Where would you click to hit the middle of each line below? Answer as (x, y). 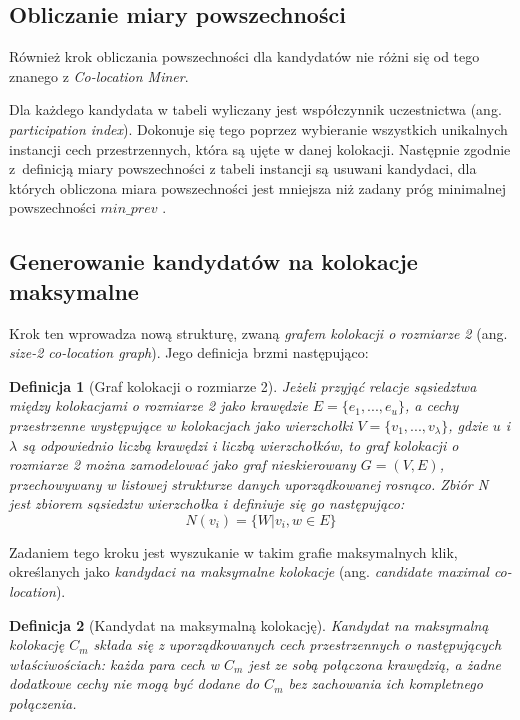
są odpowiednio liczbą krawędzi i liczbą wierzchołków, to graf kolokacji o (240, 444)
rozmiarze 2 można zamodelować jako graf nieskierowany (182, 464)
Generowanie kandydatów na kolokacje (213, 261)
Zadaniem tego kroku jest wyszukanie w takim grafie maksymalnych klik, (233, 551)
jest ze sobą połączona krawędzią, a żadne (375, 663)
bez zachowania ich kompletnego (385, 683)
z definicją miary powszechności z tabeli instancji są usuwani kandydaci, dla (243, 168)
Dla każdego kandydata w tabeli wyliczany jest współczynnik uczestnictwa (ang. (255, 109)
